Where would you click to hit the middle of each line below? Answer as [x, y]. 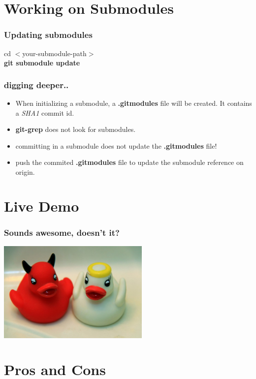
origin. [25, 172]
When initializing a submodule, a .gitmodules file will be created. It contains [134, 103]
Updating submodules [48, 35]
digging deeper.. [36, 84]
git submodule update [42, 63]
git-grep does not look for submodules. [76, 129]
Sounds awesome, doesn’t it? [62, 232]
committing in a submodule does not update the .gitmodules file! [116, 145]
